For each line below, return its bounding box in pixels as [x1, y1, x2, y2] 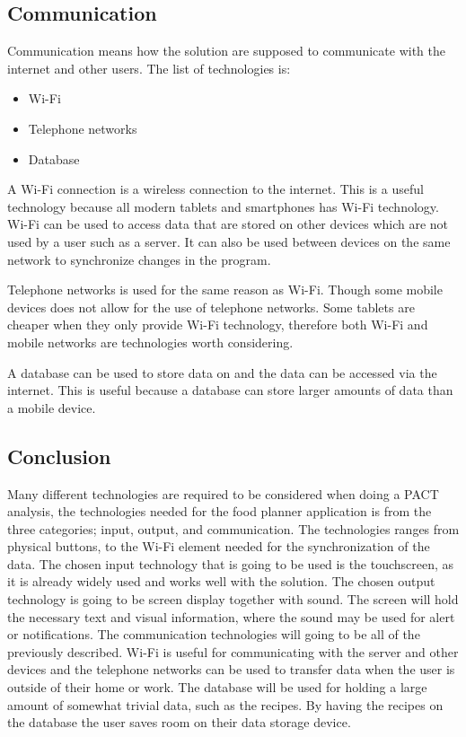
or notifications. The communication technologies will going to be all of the [7, 625, 420, 644]
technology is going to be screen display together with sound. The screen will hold [7, 590, 459, 609]
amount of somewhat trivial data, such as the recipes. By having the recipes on [7, 695, 444, 714]
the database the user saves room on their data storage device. [7, 713, 351, 732]
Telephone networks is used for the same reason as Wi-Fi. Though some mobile [7, 280, 443, 299]
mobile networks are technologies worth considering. [7, 332, 294, 351]
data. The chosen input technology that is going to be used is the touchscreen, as [7, 554, 454, 573]
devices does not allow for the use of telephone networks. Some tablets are [7, 297, 415, 316]
